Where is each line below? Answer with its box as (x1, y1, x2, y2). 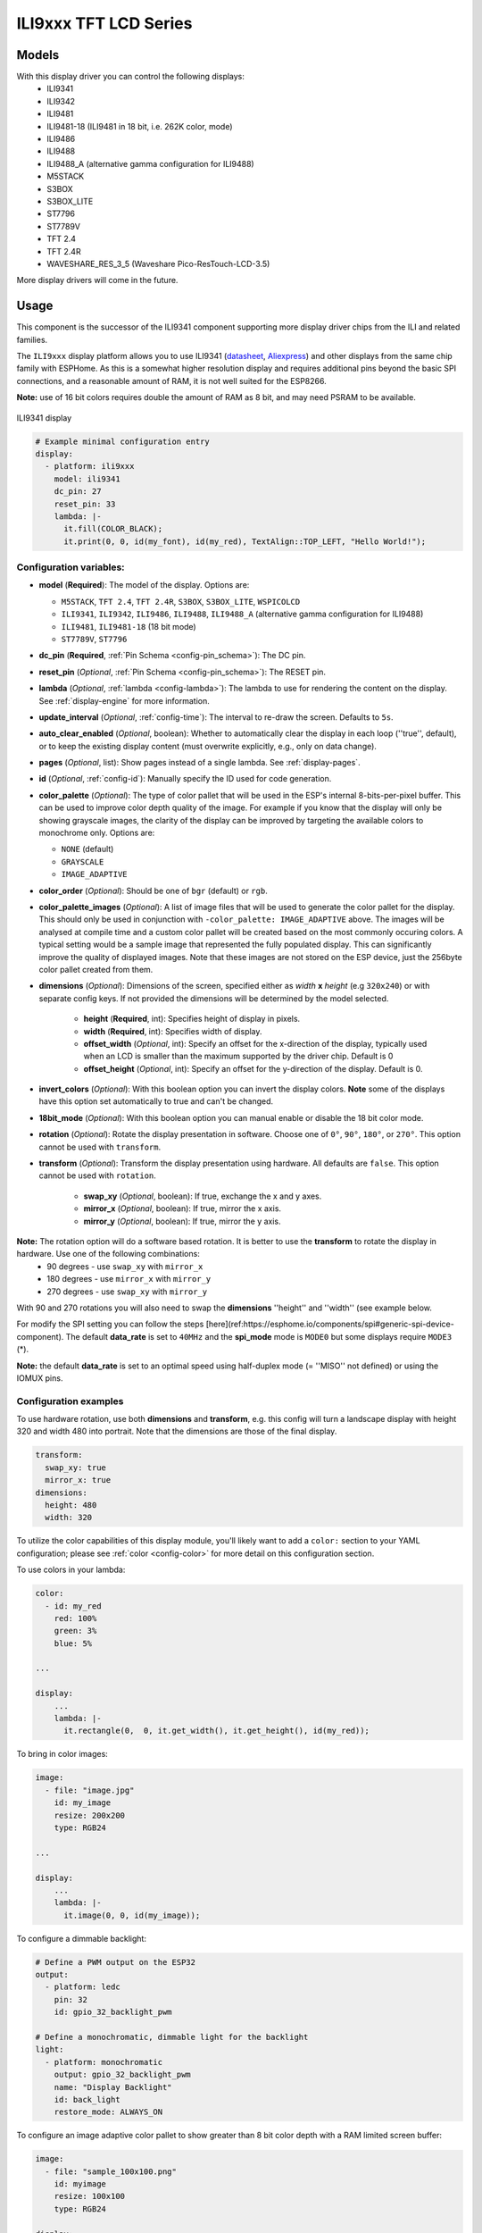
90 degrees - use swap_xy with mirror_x (46, 1260, 204, 1272)
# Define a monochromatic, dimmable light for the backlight (35, 2032, 309, 2042)
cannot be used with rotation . (38, 1170, 156, 1181)
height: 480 (45, 1500, 97, 1510)
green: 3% (54, 1626, 97, 1636)
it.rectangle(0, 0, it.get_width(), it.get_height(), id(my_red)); (63, 1726, 370, 1736)
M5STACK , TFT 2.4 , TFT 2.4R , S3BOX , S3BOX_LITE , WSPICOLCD (61, 596, 301, 606)
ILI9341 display (16, 412, 72, 423)
